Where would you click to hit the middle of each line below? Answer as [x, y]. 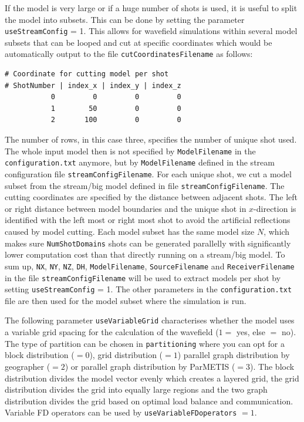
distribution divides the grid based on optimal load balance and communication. [149, 401]
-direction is [275, 208]
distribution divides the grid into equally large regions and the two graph [136, 389]
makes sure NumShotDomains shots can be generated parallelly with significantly [148, 243]
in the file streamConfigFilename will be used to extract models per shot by [143, 277]
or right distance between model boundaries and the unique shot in [126, 208]
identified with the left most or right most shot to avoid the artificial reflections [148, 220]
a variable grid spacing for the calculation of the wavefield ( [112, 332]
